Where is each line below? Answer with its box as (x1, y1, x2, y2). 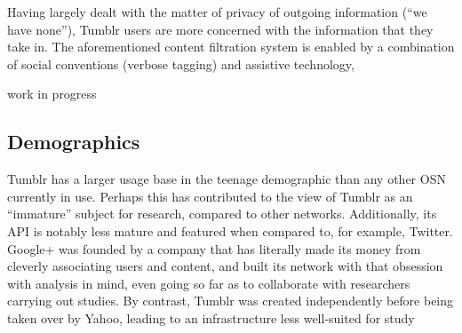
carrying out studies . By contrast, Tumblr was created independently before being (7, 291, 454, 310)
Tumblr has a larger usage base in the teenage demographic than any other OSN (7, 170, 446, 188)
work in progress (7, 84, 97, 103)
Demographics (7, 128, 140, 155)
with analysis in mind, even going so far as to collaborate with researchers (7, 274, 410, 292)
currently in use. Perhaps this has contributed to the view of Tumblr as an (7, 186, 413, 205)
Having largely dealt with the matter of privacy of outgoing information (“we (7, 3, 427, 20)
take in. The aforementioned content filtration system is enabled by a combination (7, 37, 455, 56)
